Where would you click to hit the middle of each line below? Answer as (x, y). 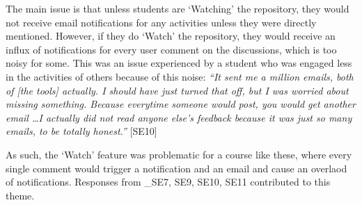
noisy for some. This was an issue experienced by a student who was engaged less (179, 63)
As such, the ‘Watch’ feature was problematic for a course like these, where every (179, 154)
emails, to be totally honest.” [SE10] (81, 131)
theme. (20, 195)
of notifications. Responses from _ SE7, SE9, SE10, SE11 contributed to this (168, 182)
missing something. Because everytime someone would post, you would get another (181, 104)
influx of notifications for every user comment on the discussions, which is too (171, 49)
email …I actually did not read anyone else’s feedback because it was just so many (179, 117)
